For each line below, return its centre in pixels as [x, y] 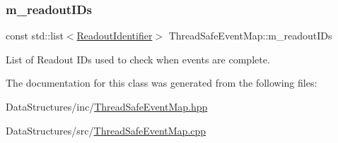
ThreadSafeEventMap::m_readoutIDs [250, 36]
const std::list [35, 36]
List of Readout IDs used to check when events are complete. [138, 59]
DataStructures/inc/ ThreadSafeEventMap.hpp [107, 106]
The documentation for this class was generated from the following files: [162, 83]
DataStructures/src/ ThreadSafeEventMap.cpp [106, 130]
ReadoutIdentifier [115, 36]
